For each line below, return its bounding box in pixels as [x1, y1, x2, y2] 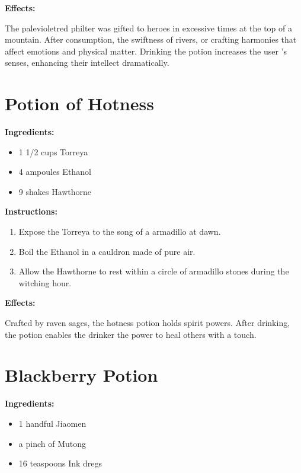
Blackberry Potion [5, 363, 158, 387]
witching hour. [18, 276, 72, 289]
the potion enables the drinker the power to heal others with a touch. [5, 328, 257, 340]
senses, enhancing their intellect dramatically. [5, 56, 169, 69]
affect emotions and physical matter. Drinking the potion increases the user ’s [5, 44, 287, 57]
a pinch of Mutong [18, 437, 86, 449]
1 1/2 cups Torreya [18, 145, 88, 158]
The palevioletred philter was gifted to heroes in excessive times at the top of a [5, 21, 293, 34]
